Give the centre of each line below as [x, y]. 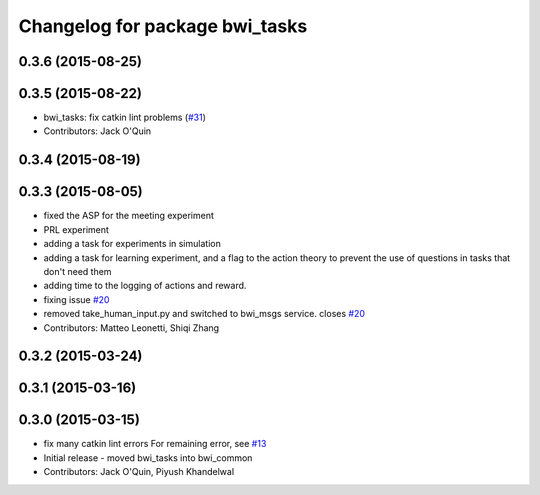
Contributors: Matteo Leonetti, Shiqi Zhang [131, 327]
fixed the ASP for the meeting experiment [129, 216]
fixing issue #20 [76, 299]
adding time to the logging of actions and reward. [145, 286]
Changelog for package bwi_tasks [163, 26]
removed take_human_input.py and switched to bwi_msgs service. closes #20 [204, 314]
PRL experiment [76, 229]
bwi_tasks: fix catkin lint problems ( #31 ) [125, 117]
